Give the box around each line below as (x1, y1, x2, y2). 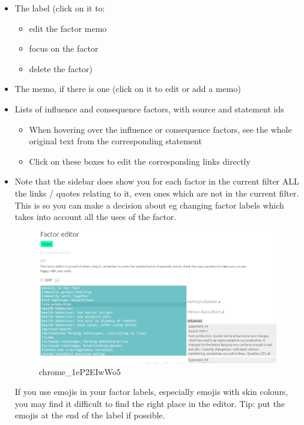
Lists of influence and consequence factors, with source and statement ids (14, 102, 284, 115)
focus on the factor (29, 42, 99, 55)
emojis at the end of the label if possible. (14, 409, 165, 421)
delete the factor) (29, 62, 93, 75)
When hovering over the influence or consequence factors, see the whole (29, 123, 292, 135)
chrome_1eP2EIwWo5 (38, 365, 121, 378)
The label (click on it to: (14, 2, 105, 14)
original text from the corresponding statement (29, 135, 202, 147)
